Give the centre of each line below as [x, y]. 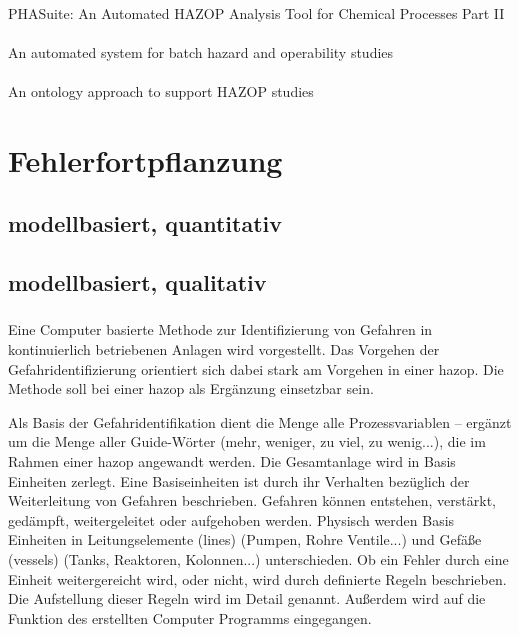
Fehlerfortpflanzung [145, 159]
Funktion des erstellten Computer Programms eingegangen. [190, 617]
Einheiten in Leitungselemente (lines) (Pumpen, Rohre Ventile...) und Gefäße [245, 539]
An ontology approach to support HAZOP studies [161, 90]
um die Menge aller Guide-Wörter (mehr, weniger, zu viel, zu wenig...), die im [247, 441]
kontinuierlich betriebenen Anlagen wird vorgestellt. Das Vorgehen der [224, 349]
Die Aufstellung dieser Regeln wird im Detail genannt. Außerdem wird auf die [247, 598]
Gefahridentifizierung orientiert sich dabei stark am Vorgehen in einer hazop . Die [256, 368]
